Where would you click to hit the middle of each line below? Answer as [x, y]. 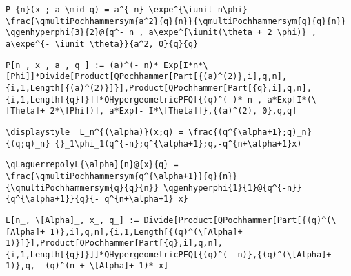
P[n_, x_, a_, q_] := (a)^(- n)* [82, 65]
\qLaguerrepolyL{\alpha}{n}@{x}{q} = [92, 165]
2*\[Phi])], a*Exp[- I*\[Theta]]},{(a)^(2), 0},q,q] [173, 111]
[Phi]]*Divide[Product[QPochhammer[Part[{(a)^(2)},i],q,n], [147, 77]
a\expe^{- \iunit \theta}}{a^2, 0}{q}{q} [102, 44]
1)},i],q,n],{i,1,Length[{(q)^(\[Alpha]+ [146, 232]
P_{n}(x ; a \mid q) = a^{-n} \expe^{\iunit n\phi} [127, 10]
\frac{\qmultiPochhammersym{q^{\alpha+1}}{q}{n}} [122, 176]
